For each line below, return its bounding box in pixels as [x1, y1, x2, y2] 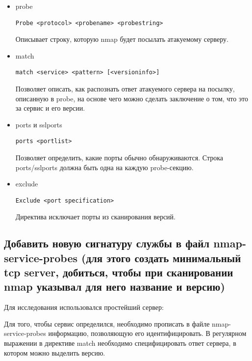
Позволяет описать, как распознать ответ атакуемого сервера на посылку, [15, 83, 235, 93]
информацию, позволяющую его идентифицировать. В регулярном [48, 328, 247, 338]
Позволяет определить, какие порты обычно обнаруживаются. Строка [15, 152, 224, 162]
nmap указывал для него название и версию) [4, 279, 225, 294]
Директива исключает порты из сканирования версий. [15, 211, 176, 222]
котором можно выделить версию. [4, 347, 105, 358]
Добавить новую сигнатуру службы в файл [4, 236, 210, 251]
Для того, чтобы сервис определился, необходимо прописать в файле [4, 318, 210, 329]
